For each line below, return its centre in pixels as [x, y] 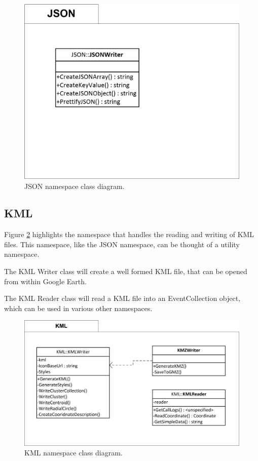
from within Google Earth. [45, 281]
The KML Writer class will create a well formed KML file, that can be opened [126, 271]
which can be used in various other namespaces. [78, 308]
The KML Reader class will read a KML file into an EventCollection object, [122, 298]
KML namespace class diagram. [73, 453]
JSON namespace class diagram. [75, 186]
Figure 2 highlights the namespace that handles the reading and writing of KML [129, 234]
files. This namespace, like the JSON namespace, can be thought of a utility [122, 244]
